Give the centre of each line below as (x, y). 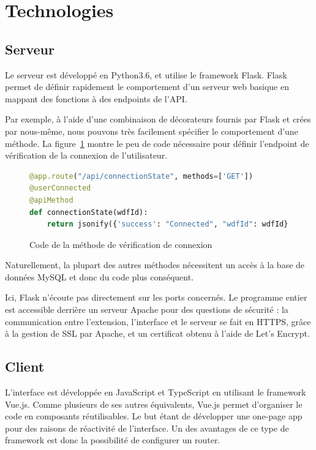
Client (25, 366)
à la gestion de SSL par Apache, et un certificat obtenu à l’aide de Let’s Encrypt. (157, 333)
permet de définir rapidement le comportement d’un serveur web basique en (147, 87)
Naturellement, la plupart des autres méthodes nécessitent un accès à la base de (155, 265)
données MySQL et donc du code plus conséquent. (100, 276)
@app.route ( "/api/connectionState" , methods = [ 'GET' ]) (141, 176)
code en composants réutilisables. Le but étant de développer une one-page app (154, 416)
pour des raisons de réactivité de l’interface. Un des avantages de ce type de (147, 428)
